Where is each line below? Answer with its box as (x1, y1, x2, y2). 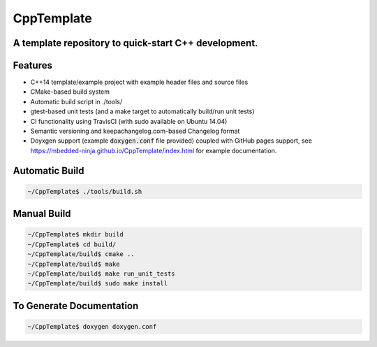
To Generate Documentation (13, 299, 139, 311)
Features (13, 59, 52, 71)
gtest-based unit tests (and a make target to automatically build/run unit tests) (30, 107, 255, 115)
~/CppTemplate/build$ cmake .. (27, 250, 135, 258)
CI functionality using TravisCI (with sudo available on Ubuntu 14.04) (30, 117, 228, 125)
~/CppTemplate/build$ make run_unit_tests (27, 269, 175, 278)
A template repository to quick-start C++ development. (13, 37, 258, 49)
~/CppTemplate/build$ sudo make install (27, 280, 168, 288)
